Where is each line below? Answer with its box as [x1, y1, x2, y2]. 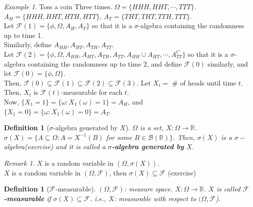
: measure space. [124, 184, 173, 194]
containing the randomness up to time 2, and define [28, 58, 182, 69]
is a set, [140, 122, 164, 133]
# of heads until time [172, 77, 236, 87]
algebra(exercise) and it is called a [4, 141, 106, 152]
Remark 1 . [4, 157, 35, 168]
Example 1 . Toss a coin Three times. [4, 1, 112, 11]
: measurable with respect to [114, 193, 197, 203]
